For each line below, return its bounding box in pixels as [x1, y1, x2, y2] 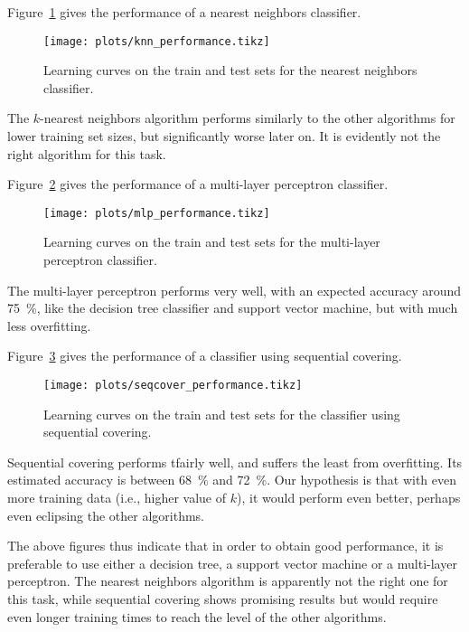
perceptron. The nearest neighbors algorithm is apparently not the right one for [7, 571, 448, 590]
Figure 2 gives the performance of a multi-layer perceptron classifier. [7, 175, 389, 193]
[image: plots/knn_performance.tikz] [43, 34, 270, 48]
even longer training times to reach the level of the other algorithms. [7, 607, 387, 626]
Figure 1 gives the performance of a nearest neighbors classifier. [7, 3, 361, 21]
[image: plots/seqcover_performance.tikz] [43, 379, 303, 392]
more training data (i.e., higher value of [7, 488, 227, 507]
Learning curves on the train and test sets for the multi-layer [43, 232, 380, 251]
